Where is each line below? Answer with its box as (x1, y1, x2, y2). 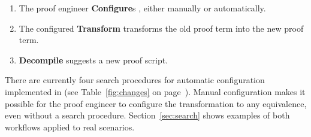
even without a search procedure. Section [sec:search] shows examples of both (5, 109, 290, 121)
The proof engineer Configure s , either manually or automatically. (19, 2, 266, 14)
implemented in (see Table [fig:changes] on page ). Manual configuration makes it (5, 85, 306, 98)
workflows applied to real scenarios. (5, 120, 135, 133)
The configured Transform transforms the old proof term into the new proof (19, 22, 304, 34)
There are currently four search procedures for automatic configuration (5, 74, 265, 86)
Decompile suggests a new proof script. (19, 53, 168, 66)
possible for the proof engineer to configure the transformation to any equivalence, (5, 97, 307, 109)
